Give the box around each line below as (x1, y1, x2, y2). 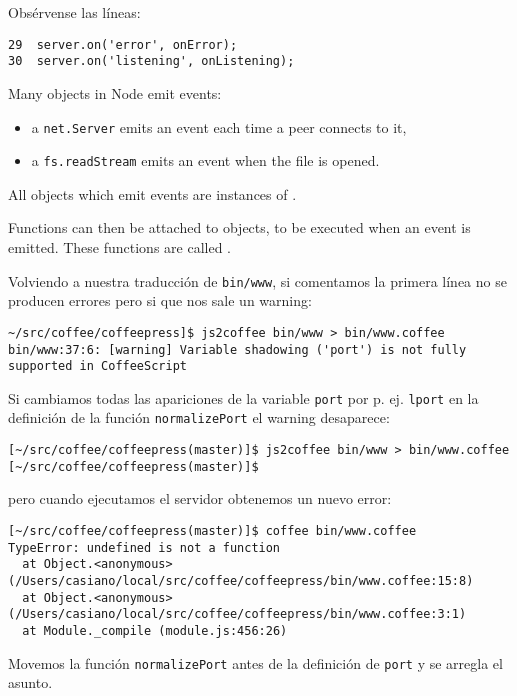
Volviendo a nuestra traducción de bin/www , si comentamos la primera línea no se (8, 270, 507, 291)
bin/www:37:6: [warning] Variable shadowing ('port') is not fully (8, 342, 467, 357)
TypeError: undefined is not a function (8, 540, 281, 555)
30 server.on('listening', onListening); (8, 54, 295, 69)
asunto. (8, 672, 53, 693)
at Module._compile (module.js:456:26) (22, 623, 288, 638)
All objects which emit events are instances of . (8, 183, 297, 204)
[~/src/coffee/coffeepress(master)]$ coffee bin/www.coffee (8, 524, 417, 539)
